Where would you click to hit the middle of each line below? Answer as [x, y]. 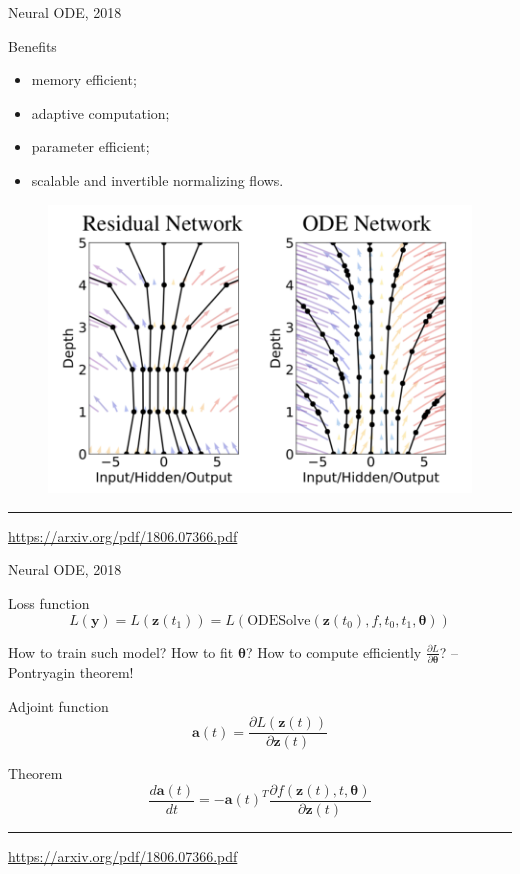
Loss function [49, 603]
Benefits [32, 45]
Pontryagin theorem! [71, 671]
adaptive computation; [100, 112]
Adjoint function [58, 705]
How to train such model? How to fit [121, 651]
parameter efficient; [90, 146]
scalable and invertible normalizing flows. [157, 179]
